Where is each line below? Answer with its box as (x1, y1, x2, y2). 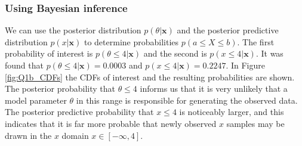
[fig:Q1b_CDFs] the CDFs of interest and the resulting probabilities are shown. (5, 70, 295, 83)
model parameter (5, 94, 67, 106)
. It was (255, 47, 283, 60)
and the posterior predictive (177, 24, 279, 36)
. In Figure (226, 59, 265, 71)
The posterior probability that (5, 82, 115, 95)
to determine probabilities (84, 35, 179, 48)
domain (61, 129, 89, 141)
